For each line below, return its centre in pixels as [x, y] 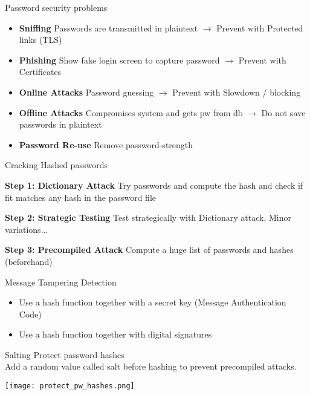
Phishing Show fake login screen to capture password [119, 60]
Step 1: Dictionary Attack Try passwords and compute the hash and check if [154, 185]
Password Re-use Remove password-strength [106, 144]
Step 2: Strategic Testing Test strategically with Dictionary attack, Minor [148, 217]
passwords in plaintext [60, 124]
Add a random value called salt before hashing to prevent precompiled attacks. [151, 366]
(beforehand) [29, 261]
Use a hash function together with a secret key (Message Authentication [153, 302]
